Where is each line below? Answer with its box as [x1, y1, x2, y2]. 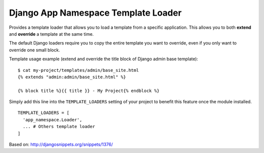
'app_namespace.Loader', [22, 117, 83, 122]
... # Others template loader [22, 124, 95, 130]
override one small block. [9, 47, 60, 53]
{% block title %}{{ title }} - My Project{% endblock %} [18, 88, 160, 93]
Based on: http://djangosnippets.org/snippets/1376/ [9, 142, 113, 148]
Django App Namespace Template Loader [9, 7, 182, 18]
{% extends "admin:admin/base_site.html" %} [18, 74, 127, 80]
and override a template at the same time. [9, 31, 94, 37]
